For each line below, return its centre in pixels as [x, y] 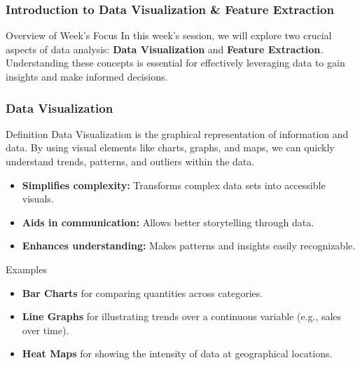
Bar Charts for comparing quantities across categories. [143, 292]
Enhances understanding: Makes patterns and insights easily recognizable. [189, 246]
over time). [46, 330]
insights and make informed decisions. [87, 76]
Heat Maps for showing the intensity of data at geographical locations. [177, 353]
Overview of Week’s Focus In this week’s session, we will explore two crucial [169, 35]
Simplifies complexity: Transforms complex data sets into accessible [174, 185]
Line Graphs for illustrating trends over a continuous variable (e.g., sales [182, 316]
